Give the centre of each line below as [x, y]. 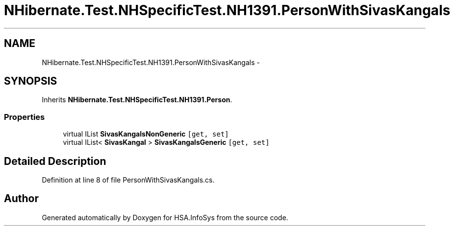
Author [21, 199]
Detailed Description [55, 161]
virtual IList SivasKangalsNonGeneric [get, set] [146, 134]
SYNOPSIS [31, 81]
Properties [25, 117]
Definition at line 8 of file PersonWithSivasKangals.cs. [128, 180]
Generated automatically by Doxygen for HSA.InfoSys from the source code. [165, 217]
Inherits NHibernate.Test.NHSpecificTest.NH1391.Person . [137, 100]
